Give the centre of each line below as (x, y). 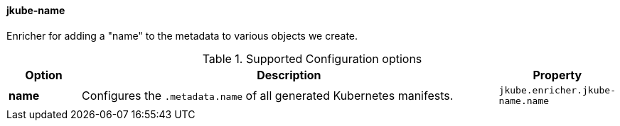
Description (289, 75)
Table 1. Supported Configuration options (312, 58)
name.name (524, 101)
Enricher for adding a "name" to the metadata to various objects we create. (182, 35)
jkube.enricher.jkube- (557, 90)
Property (557, 75)
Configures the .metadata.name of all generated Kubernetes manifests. (268, 95)
